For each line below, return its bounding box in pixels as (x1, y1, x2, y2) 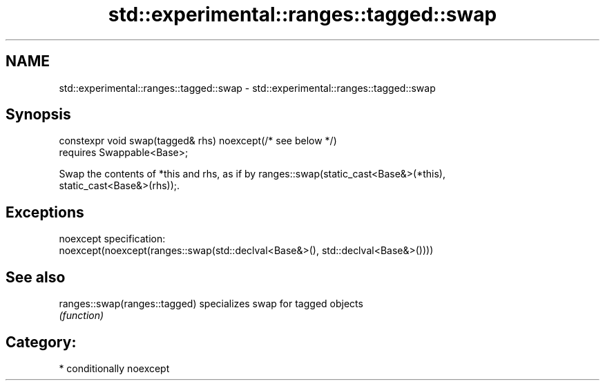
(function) (59, 309, 104, 322)
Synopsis (6, 106, 71, 124)
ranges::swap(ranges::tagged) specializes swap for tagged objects (59, 298, 363, 310)
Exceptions (6, 203, 84, 221)
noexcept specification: (59, 233, 166, 245)
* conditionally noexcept (59, 362, 170, 374)
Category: (6, 333, 77, 351)
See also (6, 268, 66, 286)
